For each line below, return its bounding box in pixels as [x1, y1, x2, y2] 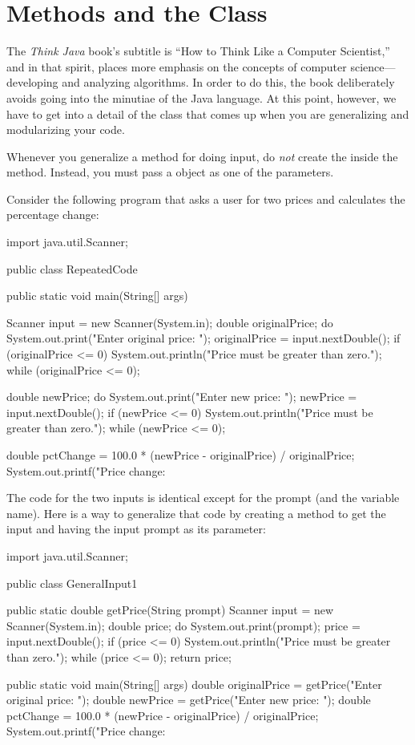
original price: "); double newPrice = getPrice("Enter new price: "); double [6, 691, 371, 708]
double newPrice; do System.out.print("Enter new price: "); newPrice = [6, 388, 357, 405]
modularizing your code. [6, 121, 125, 138]
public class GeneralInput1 [6, 574, 138, 591]
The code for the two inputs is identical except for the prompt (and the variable [6, 489, 400, 506]
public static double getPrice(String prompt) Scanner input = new [6, 601, 334, 618]
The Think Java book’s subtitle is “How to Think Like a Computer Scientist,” [6, 43, 390, 59]
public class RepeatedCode [6, 260, 138, 277]
